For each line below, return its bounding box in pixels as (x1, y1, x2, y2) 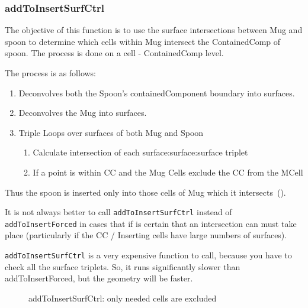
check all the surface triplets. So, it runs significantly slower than (5, 260, 240, 273)
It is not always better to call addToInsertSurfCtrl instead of (5, 206, 232, 218)
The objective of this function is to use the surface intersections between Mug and (5, 24, 303, 36)
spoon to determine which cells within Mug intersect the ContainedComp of (5, 35, 281, 47)
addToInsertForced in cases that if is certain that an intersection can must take (5, 217, 297, 229)
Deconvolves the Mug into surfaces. (18, 106, 147, 119)
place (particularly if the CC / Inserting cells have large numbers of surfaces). (5, 229, 287, 241)
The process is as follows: (5, 67, 96, 79)
